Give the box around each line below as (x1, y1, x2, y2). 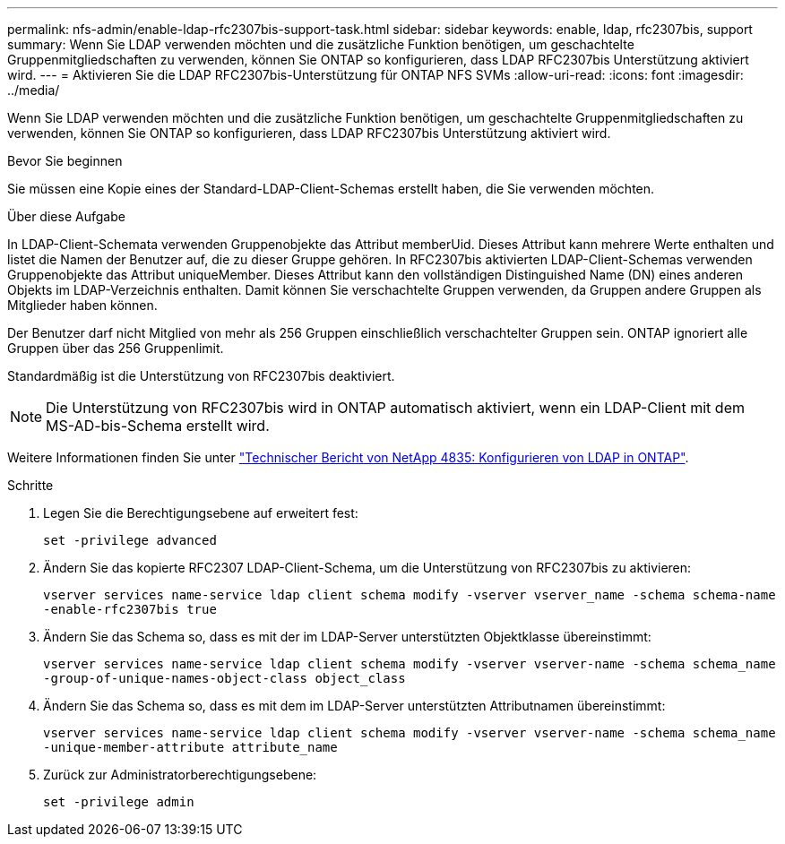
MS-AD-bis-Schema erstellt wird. (46, 417, 270, 435)
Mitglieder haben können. (7, 297, 158, 313)
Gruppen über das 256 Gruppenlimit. (7, 340, 224, 356)
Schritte (7, 478, 54, 493)
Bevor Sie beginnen (7, 153, 123, 168)
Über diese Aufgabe (7, 209, 125, 224)
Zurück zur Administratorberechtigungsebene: (43, 767, 317, 782)
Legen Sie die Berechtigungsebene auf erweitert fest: (43, 505, 358, 521)
